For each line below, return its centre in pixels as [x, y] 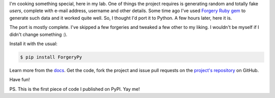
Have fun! [20, 80]
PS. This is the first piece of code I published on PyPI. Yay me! [75, 89]
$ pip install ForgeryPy [51, 57]
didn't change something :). [38, 34]
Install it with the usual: [34, 44]
